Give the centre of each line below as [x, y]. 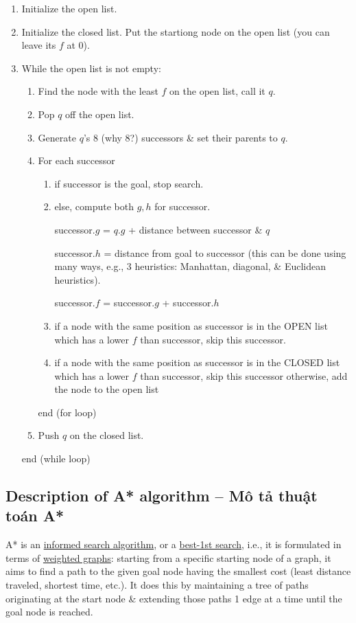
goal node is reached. [49, 612]
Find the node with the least [98, 91]
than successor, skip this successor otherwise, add [244, 375]
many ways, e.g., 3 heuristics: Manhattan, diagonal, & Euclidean [190, 266]
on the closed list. [107, 435]
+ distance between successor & [195, 229]
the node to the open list [107, 389]
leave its [39, 45]
